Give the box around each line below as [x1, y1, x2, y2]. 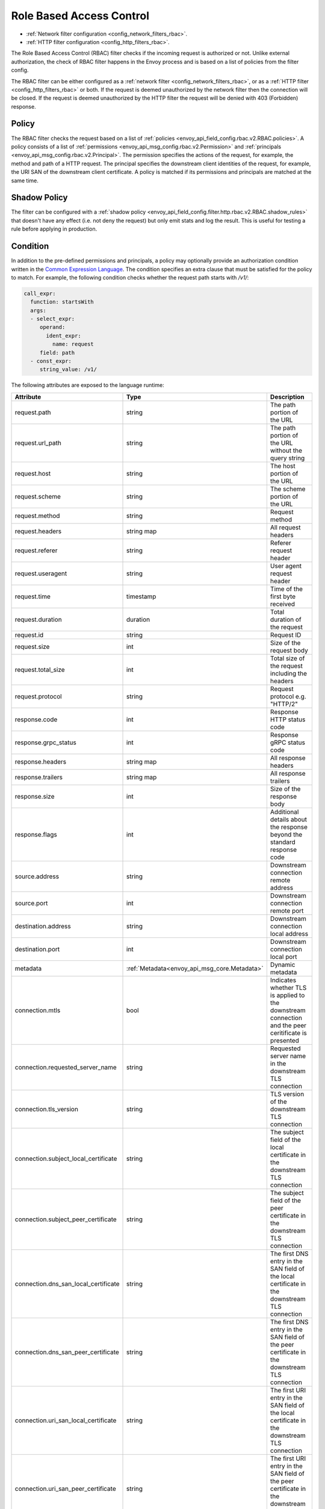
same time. [11, 177, 39, 184]
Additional [270, 808, 299, 816]
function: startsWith [30, 299, 94, 305]
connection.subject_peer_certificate [14, 1215, 117, 1223]
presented [270, 1036, 299, 1044]
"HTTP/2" [270, 700, 298, 708]
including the [270, 669, 307, 677]
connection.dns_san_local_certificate [14, 1280, 120, 1288]
